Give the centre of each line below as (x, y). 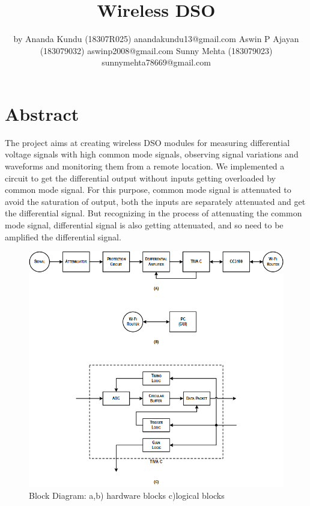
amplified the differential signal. (63, 236)
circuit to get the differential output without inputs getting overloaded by (140, 178)
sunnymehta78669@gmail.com (156, 62)
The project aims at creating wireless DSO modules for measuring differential (147, 142)
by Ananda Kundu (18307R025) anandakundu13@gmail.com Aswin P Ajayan (156, 39)
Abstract (42, 113)
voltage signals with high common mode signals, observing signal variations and (152, 154)
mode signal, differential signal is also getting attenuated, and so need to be (144, 225)
